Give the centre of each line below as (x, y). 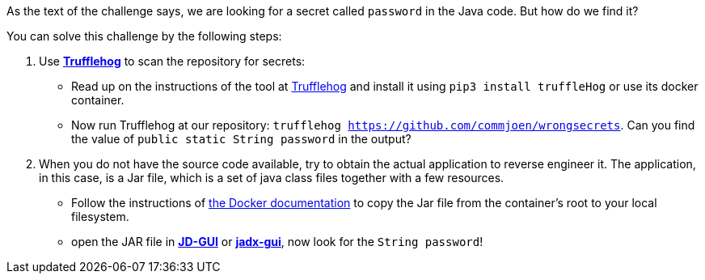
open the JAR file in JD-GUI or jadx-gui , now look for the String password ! (277, 242)
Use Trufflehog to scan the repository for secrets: (172, 61)
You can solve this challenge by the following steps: (144, 36)
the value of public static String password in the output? (241, 139)
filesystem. (100, 216)
